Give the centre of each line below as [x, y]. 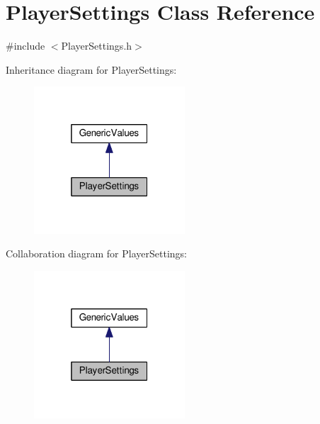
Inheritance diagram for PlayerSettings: [91, 69]
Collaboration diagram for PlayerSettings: [96, 253]
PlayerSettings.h [97, 46]
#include [25, 46]
